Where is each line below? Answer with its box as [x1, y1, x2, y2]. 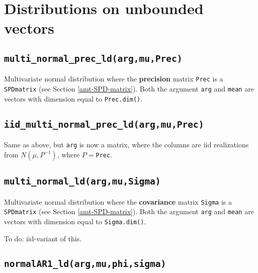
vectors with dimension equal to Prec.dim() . [4, 93, 143, 104]
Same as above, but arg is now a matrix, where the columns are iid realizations [4, 139, 249, 150]
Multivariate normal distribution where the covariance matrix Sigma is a [4, 196, 232, 207]
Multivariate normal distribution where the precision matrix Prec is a [4, 73, 223, 84]
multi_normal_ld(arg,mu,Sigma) [4, 176, 161, 187]
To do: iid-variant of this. [4, 233, 82, 243]
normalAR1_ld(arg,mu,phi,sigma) [4, 258, 166, 269]
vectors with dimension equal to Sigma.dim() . [4, 216, 146, 226]
